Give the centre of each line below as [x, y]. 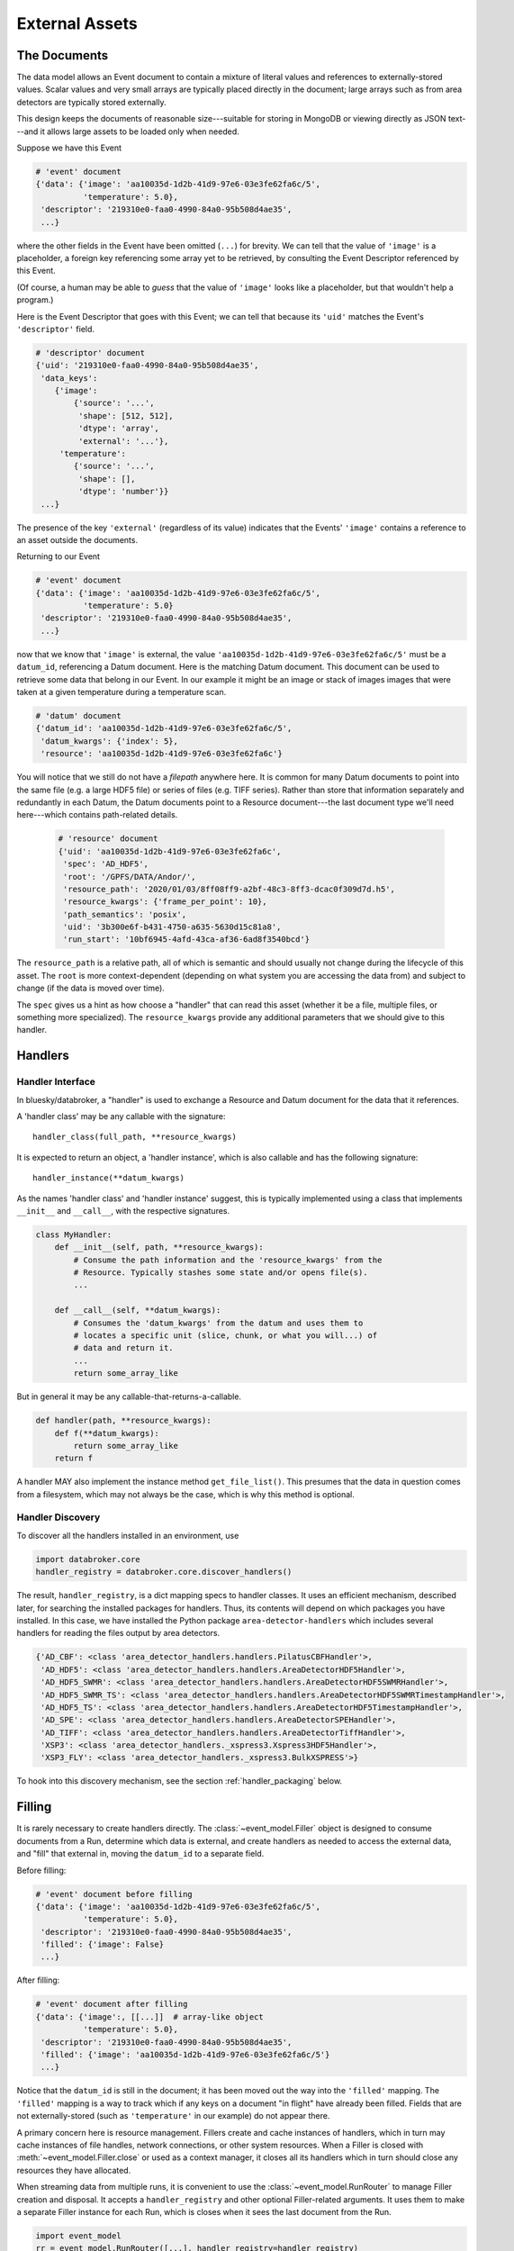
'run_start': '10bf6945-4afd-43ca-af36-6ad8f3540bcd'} [187, 940]
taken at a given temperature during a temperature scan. [122, 692]
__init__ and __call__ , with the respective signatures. [123, 1210]
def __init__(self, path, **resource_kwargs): [159, 1248]
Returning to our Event [59, 556]
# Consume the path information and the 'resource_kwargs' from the [228, 1260]
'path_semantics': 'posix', [125, 914]
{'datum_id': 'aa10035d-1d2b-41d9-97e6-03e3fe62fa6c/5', [164, 728]
